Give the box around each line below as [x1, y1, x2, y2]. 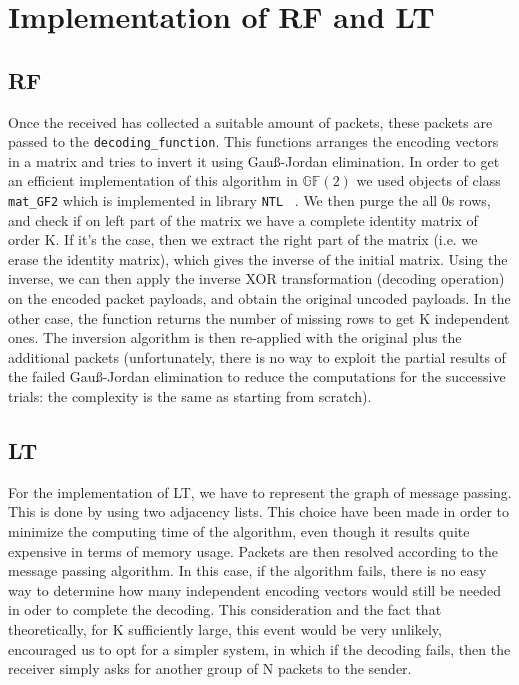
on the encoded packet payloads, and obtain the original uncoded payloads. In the [8, 288, 511, 309]
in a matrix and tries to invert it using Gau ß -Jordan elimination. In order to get [8, 150, 500, 171]
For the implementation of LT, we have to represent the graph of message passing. [8, 481, 512, 502]
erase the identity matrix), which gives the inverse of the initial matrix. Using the [8, 248, 508, 269]
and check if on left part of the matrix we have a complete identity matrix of [8, 209, 478, 230]
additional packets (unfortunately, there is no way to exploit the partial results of [8, 346, 506, 367]
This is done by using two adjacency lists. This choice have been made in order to [8, 501, 509, 522]
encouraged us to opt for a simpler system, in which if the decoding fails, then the [8, 638, 511, 659]
